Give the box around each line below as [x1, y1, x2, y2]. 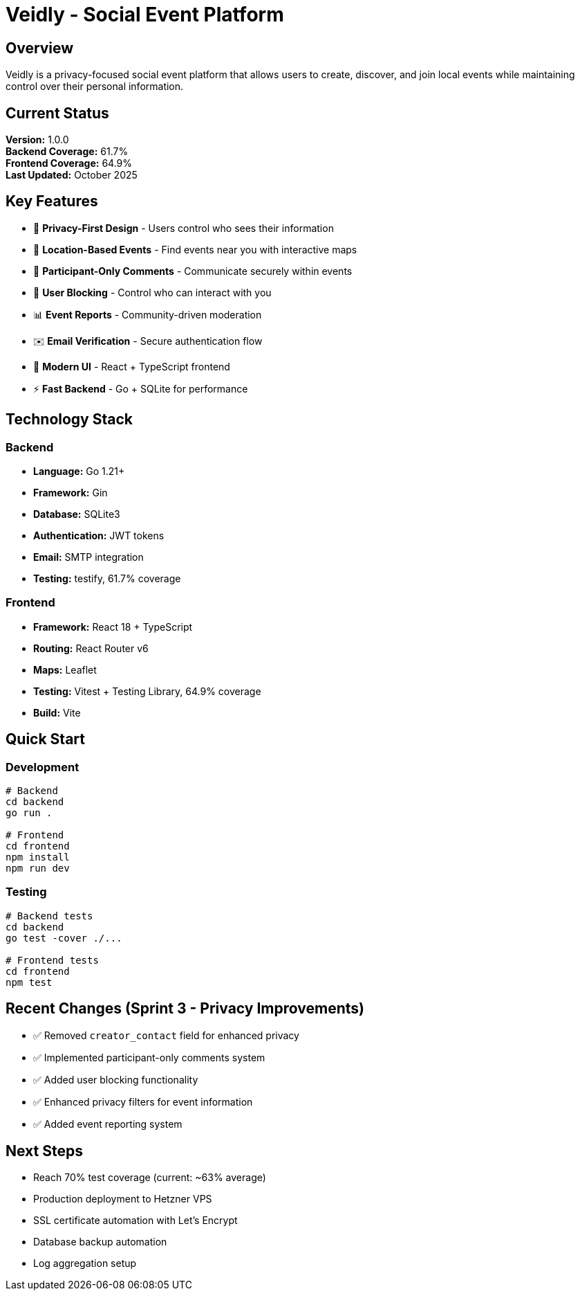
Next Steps [6, 1142, 83, 1160]
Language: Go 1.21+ [33, 465, 125, 478]
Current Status [6, 104, 109, 122]
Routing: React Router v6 [33, 642, 149, 654]
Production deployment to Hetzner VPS [33, 1193, 212, 1205]
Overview [6, 39, 74, 57]
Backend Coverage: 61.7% [6, 145, 129, 158]
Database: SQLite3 [33, 508, 120, 521]
